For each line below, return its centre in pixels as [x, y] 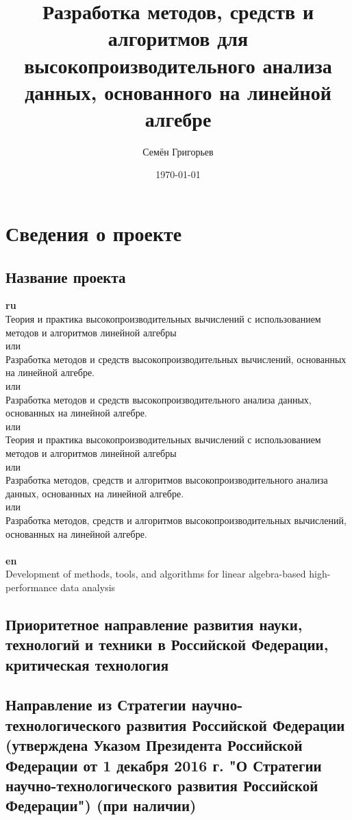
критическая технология [87, 664]
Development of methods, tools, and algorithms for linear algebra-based [156, 574]
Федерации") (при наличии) [101, 805]
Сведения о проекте [94, 233]
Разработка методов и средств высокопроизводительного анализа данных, [159, 399]
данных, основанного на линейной [178, 91]
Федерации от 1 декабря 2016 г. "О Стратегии [164, 765]
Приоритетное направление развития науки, [154, 624]
